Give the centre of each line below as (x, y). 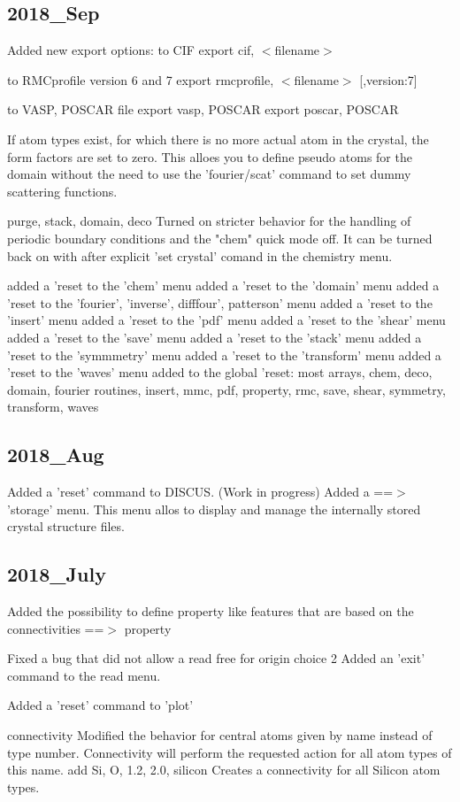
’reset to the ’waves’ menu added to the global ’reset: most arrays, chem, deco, (220, 372)
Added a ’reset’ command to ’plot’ (100, 705)
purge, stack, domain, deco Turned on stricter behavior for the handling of (209, 221)
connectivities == (56, 628)
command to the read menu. (84, 675)
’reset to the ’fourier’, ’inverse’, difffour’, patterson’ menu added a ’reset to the (220, 302)
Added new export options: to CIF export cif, (131, 50)
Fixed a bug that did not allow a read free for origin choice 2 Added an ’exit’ (216, 658)
